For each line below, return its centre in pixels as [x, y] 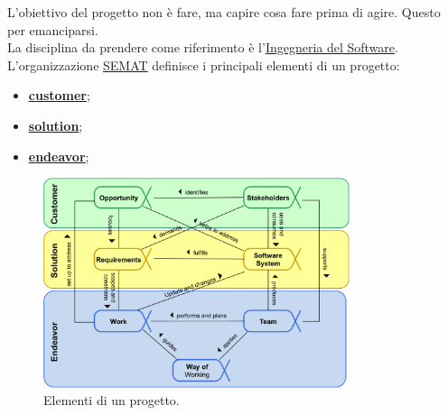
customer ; [59, 95]
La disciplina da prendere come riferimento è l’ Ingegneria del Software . [203, 47]
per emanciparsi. [53, 29]
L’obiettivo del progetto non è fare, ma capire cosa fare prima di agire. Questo [224, 12]
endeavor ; [59, 156]
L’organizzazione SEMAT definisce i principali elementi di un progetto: [204, 65]
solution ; [56, 125]
